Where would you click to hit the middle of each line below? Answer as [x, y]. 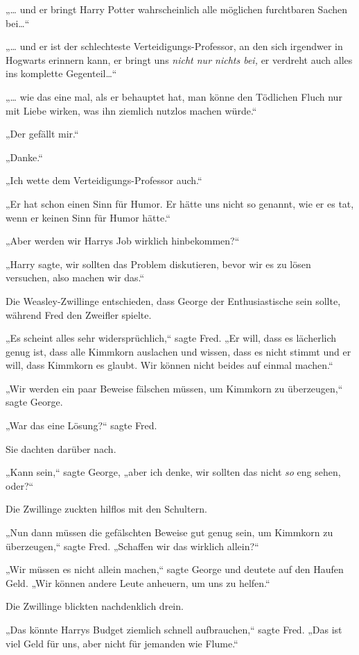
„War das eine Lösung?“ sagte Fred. [81, 425]
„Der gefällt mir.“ [42, 134]
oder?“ [20, 485]
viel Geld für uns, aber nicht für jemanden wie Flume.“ [122, 643]
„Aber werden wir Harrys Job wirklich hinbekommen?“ [123, 241]
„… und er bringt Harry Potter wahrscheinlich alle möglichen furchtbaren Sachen [176, 9]
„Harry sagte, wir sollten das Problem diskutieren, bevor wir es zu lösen [158, 264]
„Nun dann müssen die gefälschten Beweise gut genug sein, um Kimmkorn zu [169, 532]
